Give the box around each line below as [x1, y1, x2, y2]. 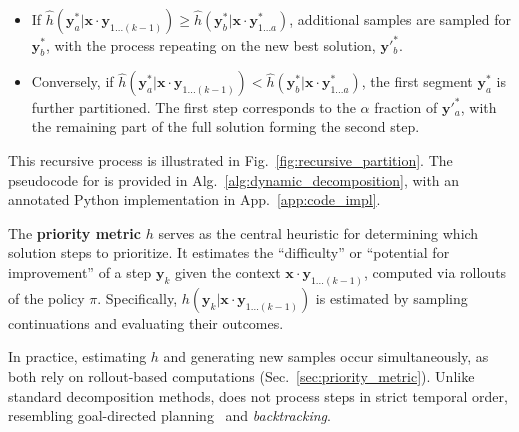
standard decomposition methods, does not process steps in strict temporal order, [8, 385, 508, 406]
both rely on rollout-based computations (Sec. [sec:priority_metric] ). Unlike [8, 366, 475, 386]
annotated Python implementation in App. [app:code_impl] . [8, 189, 381, 210]
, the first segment [361, 71, 473, 92]
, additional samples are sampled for [289, 9, 511, 29]
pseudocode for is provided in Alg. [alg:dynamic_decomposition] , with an [8, 169, 460, 190]
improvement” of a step [8, 261, 152, 282]
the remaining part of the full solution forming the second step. [31, 116, 420, 137]
